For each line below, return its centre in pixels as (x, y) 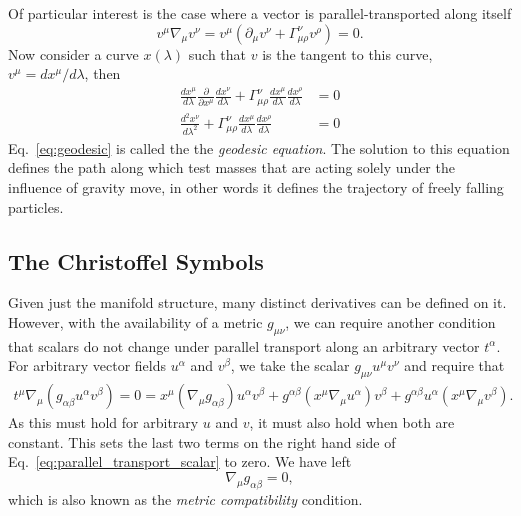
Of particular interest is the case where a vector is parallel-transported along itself (260, 13)
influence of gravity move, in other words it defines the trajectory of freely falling (256, 186)
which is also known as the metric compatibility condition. (185, 498)
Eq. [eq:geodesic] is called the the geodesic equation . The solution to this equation (259, 147)
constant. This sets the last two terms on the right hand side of (202, 441)
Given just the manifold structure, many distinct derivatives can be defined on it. (257, 302)
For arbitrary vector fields (87, 365)
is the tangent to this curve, (347, 53)
